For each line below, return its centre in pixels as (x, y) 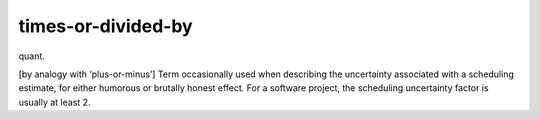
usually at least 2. (54, 102)
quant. (31, 56)
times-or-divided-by (106, 26)
